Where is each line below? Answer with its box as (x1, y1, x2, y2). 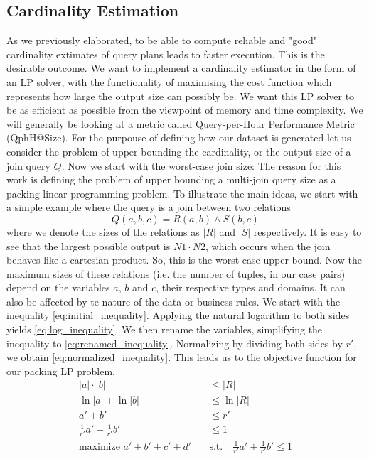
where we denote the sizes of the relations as (6, 224, 200, 239)
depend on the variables (6, 280, 110, 295)
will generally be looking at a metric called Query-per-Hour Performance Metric (6, 116, 355, 131)
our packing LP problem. (6, 363, 115, 378)
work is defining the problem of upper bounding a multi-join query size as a (6, 172, 336, 187)
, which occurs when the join (205, 238, 331, 253)
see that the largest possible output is (6, 238, 171, 253)
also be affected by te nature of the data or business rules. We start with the (6, 293, 341, 308)
